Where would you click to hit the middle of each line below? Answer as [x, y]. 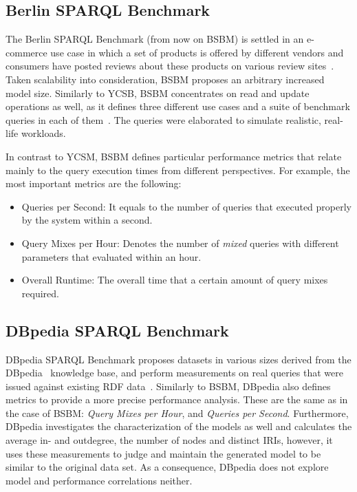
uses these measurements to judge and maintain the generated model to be [163, 453]
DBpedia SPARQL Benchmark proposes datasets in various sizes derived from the [178, 359]
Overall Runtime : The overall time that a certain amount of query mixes [175, 280]
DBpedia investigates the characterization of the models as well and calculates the [179, 426]
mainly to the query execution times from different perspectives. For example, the [178, 170]
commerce [26, 52]
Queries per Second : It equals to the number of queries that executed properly [186, 206]
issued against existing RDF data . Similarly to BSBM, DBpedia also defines [168, 386]
